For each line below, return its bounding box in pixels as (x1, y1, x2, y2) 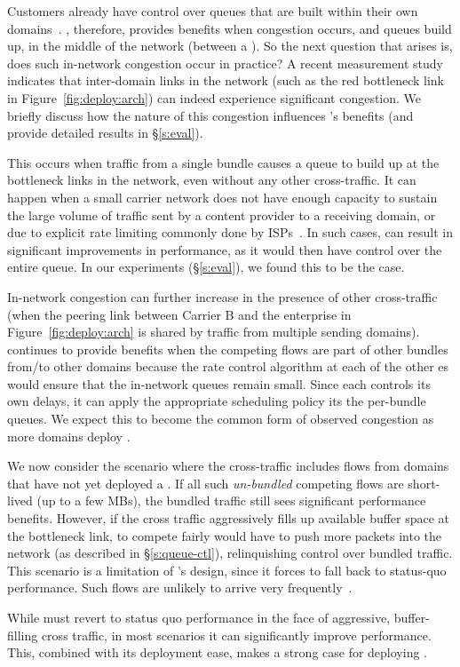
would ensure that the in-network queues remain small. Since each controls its (7, 374, 431, 393)
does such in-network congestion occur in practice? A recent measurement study (7, 53, 443, 72)
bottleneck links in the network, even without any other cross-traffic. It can (7, 171, 416, 189)
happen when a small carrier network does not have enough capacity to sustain (7, 187, 438, 206)
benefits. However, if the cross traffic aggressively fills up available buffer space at (7, 509, 450, 528)
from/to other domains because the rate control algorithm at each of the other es (7, 357, 449, 376)
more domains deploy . (7, 426, 131, 445)
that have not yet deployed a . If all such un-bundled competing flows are (7, 473, 404, 492)
